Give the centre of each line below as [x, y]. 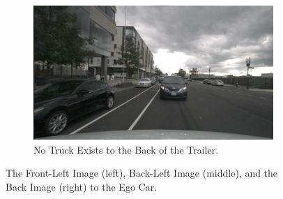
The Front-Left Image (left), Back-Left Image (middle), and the [142, 173]
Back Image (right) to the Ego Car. [82, 186]
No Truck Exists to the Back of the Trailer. [126, 149]
